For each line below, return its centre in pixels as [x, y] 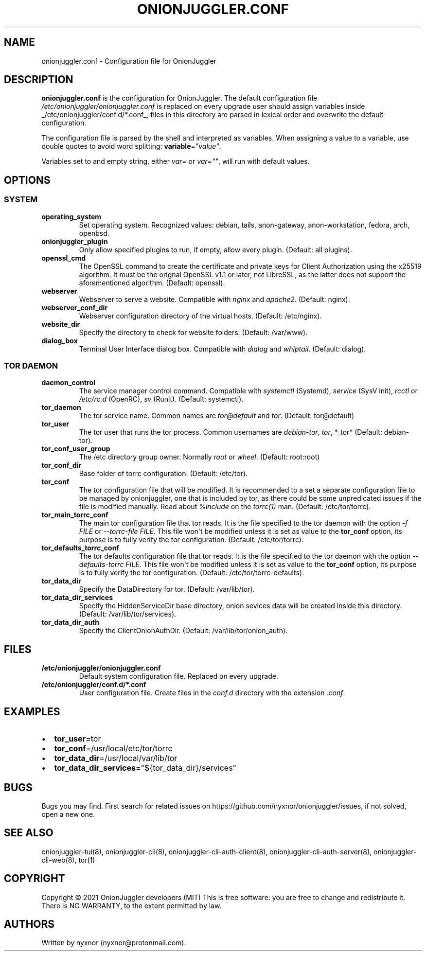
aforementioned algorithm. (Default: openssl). [152, 283]
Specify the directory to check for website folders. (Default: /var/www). [193, 332]
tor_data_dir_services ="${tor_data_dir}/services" [145, 768]
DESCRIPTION [39, 80]
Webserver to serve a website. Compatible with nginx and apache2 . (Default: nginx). [214, 299]
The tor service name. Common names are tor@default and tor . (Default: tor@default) [217, 416]
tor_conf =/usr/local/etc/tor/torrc [113, 749]
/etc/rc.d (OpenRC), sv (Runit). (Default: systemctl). [161, 399]
